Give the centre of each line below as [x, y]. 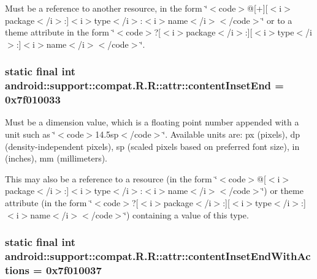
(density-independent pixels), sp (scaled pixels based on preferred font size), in [152, 146]
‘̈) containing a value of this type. [186, 214]
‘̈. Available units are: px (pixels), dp [231, 134]
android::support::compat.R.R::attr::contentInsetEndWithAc [158, 256]
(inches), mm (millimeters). [56, 158]
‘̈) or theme [282, 191]
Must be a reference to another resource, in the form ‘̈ [106, 8]
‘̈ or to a [277, 20]
